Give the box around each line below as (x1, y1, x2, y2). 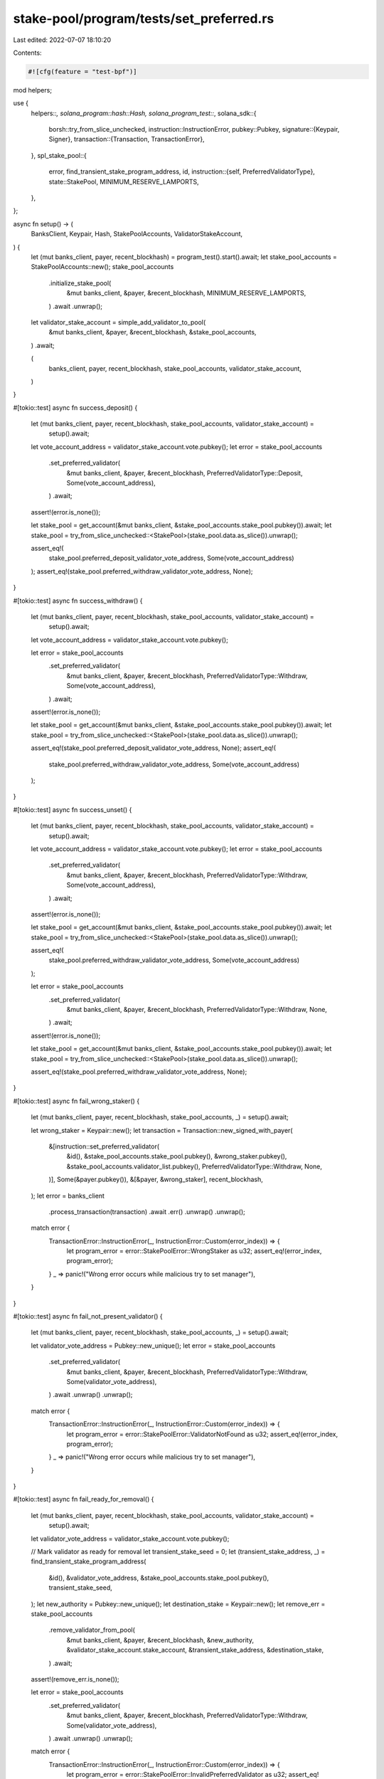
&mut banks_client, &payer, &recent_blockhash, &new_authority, (66, 1635, 254, 1644)
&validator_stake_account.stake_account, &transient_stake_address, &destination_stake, (66, 1646, 324, 1654)
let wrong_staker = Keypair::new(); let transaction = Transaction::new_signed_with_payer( (31, 1126, 293, 1134)
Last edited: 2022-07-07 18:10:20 (13, 36, 112, 44)
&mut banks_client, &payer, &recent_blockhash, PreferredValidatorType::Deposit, (66, 468, 303, 477)
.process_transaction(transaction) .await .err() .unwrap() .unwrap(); (48, 1207, 245, 1216)
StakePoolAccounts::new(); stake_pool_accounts (31, 263, 174, 271)
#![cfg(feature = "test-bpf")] (28, 68, 138, 75)
